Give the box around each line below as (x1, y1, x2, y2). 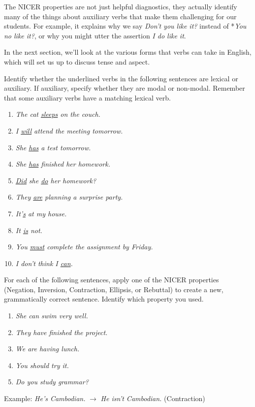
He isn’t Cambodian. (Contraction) (100, 393, 205, 404)
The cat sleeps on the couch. (15, 109, 100, 119)
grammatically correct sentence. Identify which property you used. (4, 294, 204, 304)
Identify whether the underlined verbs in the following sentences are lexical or (4, 73, 238, 83)
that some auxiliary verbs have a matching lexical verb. (4, 92, 171, 102)
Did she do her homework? (15, 175, 96, 185)
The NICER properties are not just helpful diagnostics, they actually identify (4, 1, 237, 11)
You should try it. (15, 360, 69, 370)
